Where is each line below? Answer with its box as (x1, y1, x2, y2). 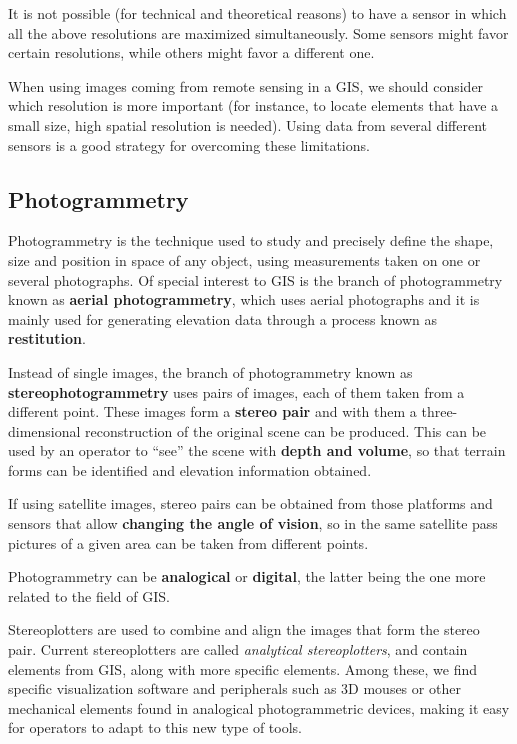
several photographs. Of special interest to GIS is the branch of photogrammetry (8, 269, 503, 290)
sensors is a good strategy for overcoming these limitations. (8, 134, 370, 155)
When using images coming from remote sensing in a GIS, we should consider (8, 75, 484, 96)
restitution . (8, 328, 86, 349)
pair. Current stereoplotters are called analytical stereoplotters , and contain (8, 639, 468, 660)
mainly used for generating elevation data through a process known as (8, 308, 438, 329)
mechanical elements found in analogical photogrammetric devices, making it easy (8, 697, 510, 718)
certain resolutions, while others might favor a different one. (8, 42, 375, 63)
